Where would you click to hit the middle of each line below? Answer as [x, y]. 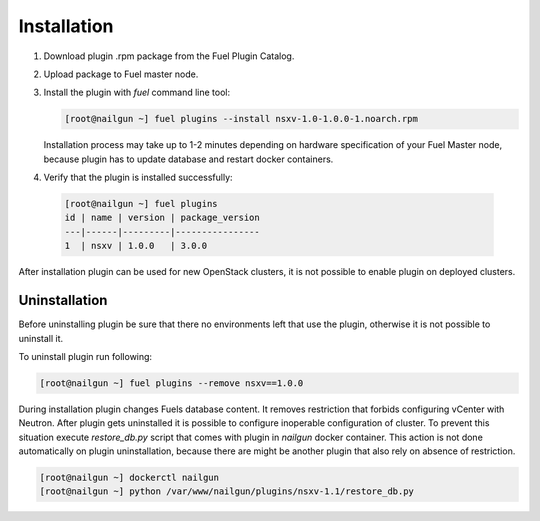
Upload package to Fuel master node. [121, 74]
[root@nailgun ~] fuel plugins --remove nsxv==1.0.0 [171, 383]
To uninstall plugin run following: [85, 356]
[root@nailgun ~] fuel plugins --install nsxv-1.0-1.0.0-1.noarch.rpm [241, 119]
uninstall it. [41, 338]
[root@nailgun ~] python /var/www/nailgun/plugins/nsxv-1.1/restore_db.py [227, 491]
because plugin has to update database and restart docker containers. [188, 159]
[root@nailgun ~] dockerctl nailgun [129, 478]
